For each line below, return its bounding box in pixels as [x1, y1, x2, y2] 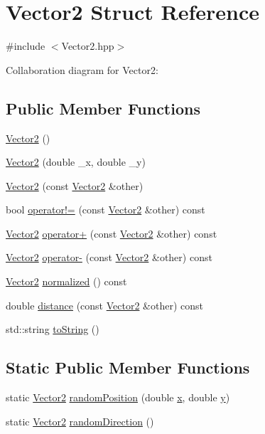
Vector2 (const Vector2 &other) [6, 178, 144, 193]
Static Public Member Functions [6, 356, 250, 379]
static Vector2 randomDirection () [6, 413, 154, 428]
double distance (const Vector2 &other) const [6, 297, 203, 312]
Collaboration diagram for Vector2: [6, 62, 158, 77]
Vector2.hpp [61, 38, 114, 53]
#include [6, 38, 45, 53]
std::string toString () [6, 322, 99, 337]
